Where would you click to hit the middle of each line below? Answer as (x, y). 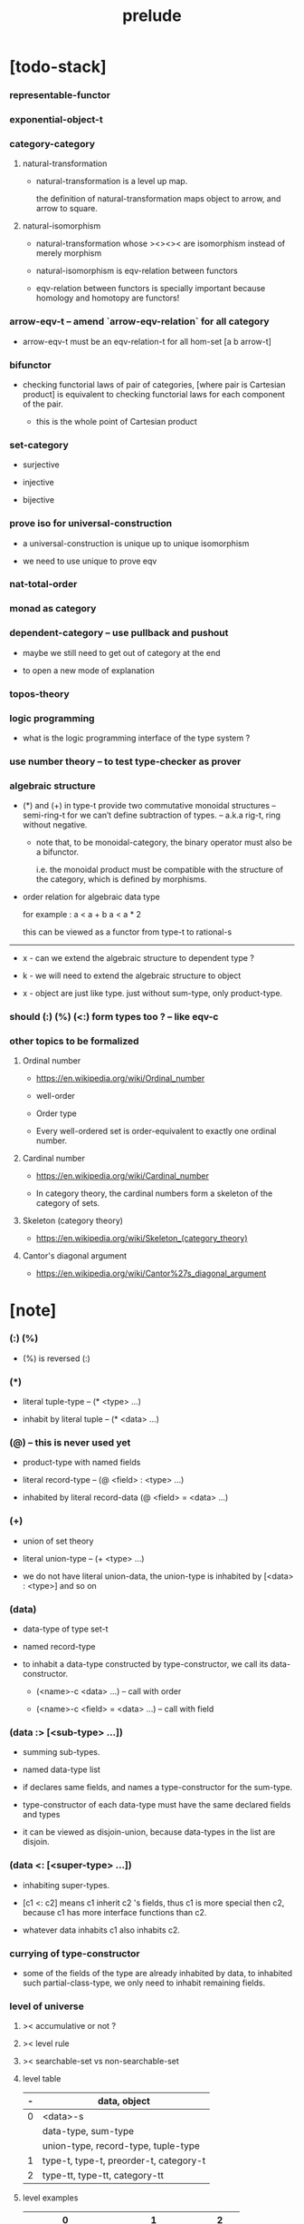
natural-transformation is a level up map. (112, 181)
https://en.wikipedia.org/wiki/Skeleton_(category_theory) (142, 1239)
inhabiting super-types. (66, 1885)
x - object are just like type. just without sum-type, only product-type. (152, 994)
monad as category (53, 609)
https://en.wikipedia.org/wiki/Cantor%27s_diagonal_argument (151, 1274)
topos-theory (39, 693)
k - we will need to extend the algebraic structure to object (132, 975)
